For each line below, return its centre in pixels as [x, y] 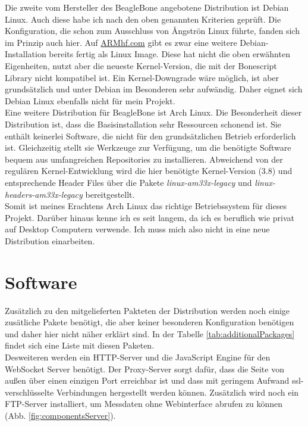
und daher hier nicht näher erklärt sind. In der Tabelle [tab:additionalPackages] [150, 333]
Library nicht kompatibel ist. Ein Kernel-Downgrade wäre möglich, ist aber [142, 77]
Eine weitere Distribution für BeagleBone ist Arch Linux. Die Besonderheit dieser [153, 112]
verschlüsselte [29, 392]
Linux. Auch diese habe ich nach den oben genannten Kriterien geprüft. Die [143, 19]
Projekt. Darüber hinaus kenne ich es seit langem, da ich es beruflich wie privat [150, 217]
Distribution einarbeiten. [50, 240]
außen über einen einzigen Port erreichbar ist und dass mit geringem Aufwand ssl [153, 380]
